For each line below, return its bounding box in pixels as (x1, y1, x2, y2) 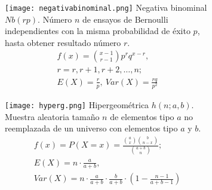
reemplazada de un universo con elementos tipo (5, 122, 178, 134)
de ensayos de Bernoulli (82, 13, 168, 25)
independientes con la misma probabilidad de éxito (5, 24, 191, 37)
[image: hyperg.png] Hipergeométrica (5, 98, 149, 111)
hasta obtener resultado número (5, 36, 121, 48)
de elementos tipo (110, 110, 174, 122)
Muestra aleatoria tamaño (5, 110, 100, 122)
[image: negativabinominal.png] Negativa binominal (5, 1, 207, 13)
